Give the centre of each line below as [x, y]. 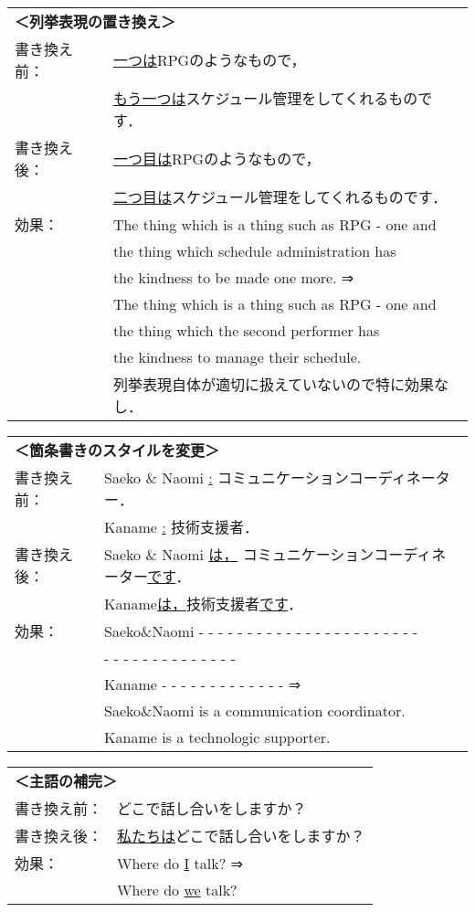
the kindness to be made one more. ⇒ [233, 277]
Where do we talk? [177, 890]
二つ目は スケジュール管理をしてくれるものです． [280, 197]
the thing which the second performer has [246, 330]
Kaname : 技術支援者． [182, 527]
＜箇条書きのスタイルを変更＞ [117, 450]
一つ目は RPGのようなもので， [216, 159]
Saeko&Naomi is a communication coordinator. [255, 711]
